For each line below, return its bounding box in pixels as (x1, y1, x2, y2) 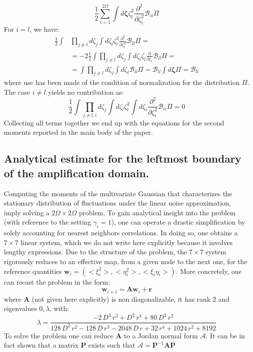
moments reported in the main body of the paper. (4, 127, 153, 137)
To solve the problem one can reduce (4, 330, 114, 340)
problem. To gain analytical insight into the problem (78, 207, 236, 217)
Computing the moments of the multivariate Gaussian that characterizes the (4, 188, 233, 198)
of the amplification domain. (4, 165, 149, 180)
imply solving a (4, 207, 50, 217)
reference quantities (4, 266, 62, 276)
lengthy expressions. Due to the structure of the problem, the (4, 247, 187, 257)
